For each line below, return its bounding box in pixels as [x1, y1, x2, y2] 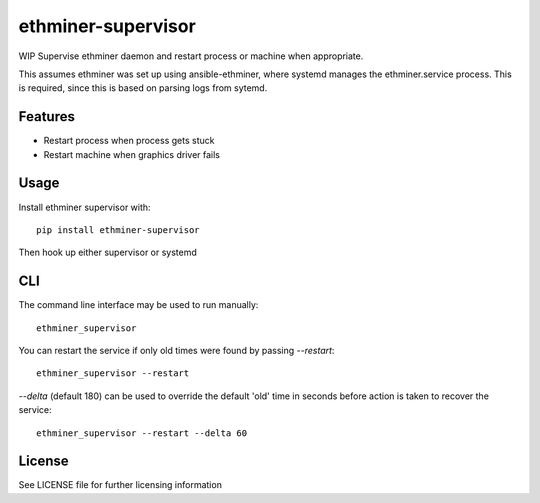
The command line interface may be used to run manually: [18, 299, 259, 311]
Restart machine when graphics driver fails [43, 148, 220, 160]
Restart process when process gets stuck [43, 135, 215, 147]
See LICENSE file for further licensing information [18, 479, 222, 491]
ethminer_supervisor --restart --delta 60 [36, 427, 248, 439]
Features [18, 108, 75, 125]
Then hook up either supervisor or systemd [18, 246, 197, 259]
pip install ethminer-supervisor [36, 224, 200, 235]
